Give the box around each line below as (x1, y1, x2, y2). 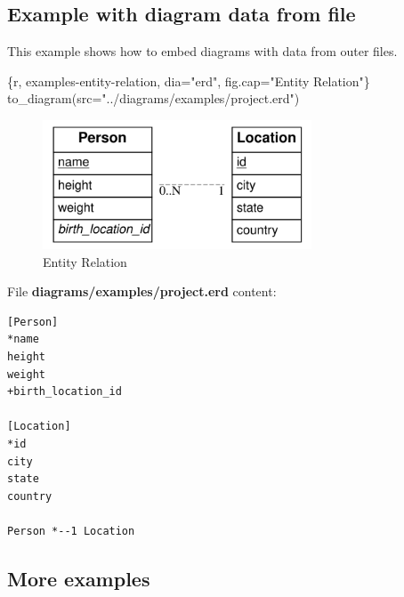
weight (7, 367, 45, 381)
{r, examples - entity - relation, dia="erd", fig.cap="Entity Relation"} (7, 71, 370, 90)
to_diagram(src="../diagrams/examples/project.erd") (7, 89, 300, 108)
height (7, 351, 45, 364)
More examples (7, 565, 150, 592)
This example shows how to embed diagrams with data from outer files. (7, 42, 398, 61)
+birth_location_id (7, 385, 122, 399)
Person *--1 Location (7, 525, 135, 538)
